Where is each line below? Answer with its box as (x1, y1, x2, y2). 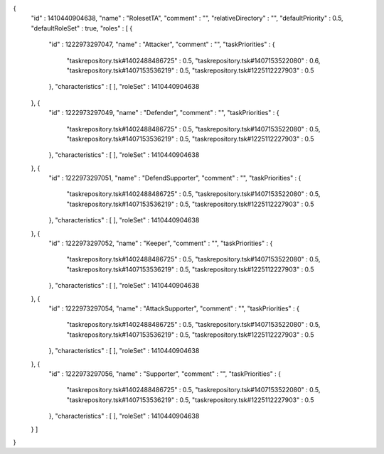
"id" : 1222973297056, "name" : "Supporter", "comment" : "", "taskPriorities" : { (48, 369, 281, 378)
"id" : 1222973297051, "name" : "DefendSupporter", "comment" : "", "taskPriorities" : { (48, 174, 302, 183)
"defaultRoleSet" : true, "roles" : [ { (31, 23, 133, 32)
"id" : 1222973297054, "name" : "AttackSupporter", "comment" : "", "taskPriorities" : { (48, 304, 300, 313)
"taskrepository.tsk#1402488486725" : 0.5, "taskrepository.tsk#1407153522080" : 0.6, (66, 56, 321, 65)
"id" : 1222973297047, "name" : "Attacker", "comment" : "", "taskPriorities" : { (48, 40, 275, 49)
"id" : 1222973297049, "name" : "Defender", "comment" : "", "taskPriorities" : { (48, 109, 279, 117)
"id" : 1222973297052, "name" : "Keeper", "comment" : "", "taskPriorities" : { (48, 239, 273, 248)
